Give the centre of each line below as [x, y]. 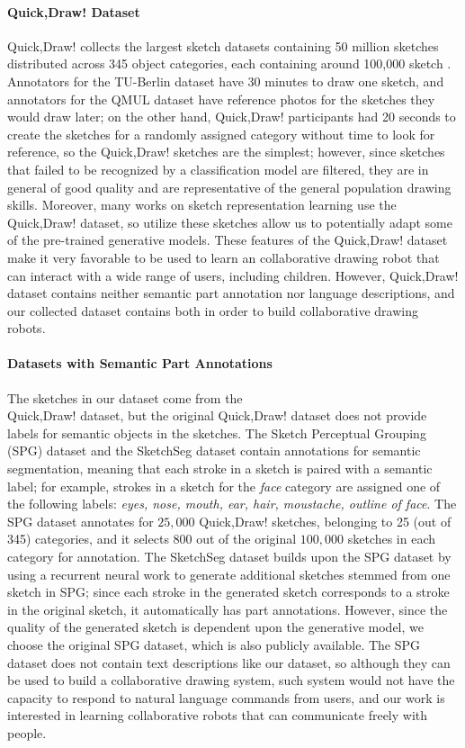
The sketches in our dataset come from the [125, 397]
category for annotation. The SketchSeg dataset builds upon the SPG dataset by [229, 557]
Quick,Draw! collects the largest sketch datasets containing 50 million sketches [223, 45]
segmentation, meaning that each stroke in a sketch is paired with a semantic [220, 469]
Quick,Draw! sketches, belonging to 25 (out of [325, 521]
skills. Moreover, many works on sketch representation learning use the [202, 205]
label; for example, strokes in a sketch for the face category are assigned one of [224, 486]
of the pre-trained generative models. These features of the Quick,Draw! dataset [228, 240]
